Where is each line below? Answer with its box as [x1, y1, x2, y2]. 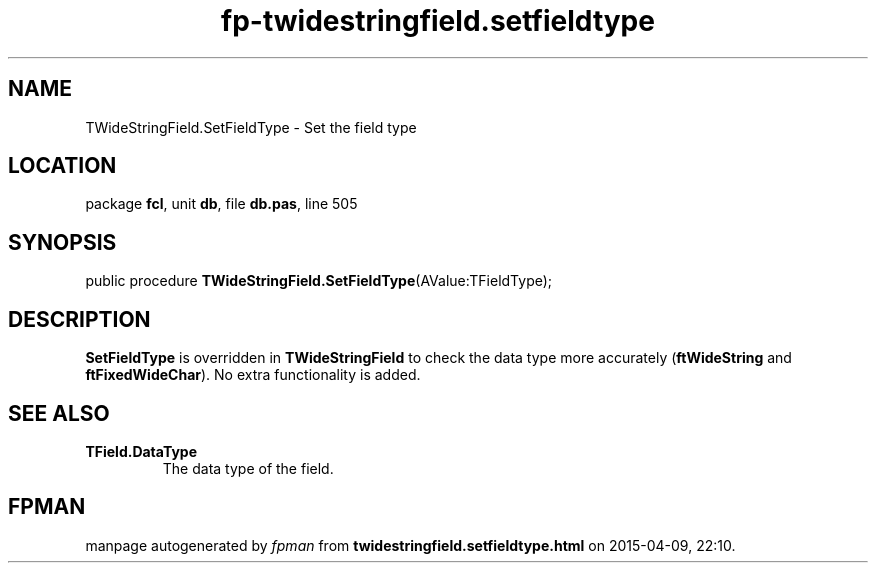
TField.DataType [85, 442, 198, 460]
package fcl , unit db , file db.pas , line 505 [85, 195, 358, 213]
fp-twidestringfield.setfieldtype [221, 4, 655, 38]
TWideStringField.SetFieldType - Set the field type [85, 118, 417, 136]
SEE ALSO [8, 400, 110, 426]
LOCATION [8, 153, 117, 179]
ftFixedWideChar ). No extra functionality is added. [85, 366, 421, 384]
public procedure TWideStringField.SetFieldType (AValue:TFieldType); [85, 272, 553, 290]
